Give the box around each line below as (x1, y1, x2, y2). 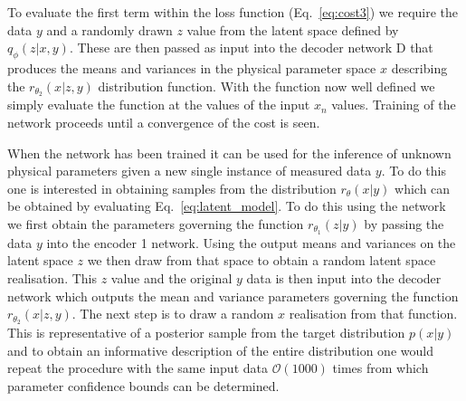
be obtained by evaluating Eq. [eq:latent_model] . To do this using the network (7, 196, 446, 215)
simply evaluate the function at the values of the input (7, 95, 310, 114)
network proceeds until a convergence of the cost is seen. (7, 113, 320, 132)
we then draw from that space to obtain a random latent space (87, 251, 436, 270)
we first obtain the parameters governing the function (7, 215, 304, 233)
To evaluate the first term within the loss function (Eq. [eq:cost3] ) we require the (7, 3, 459, 21)
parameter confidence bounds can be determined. (7, 376, 280, 395)
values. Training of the (331, 95, 456, 114)
